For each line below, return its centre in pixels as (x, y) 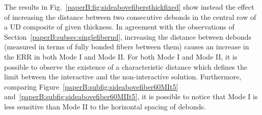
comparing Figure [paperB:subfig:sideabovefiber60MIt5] (91, 86)
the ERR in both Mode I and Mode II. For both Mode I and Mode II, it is (121, 56)
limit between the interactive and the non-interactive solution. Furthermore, (123, 77)
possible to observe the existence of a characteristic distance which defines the (126, 66)
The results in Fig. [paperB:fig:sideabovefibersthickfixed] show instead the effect (129, 7)
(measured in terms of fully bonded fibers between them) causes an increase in (127, 47)
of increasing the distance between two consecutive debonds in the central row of (130, 17)
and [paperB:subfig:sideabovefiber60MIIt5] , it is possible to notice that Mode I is (131, 96)
